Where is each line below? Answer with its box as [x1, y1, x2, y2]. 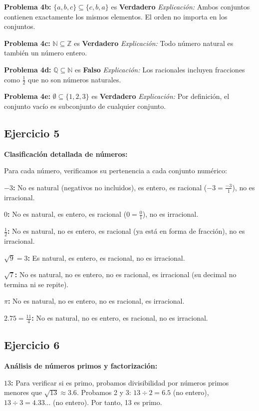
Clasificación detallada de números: [4, 148, 128, 159]
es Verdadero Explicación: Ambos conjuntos [111, 1, 250, 11]
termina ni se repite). [4, 279, 69, 289]
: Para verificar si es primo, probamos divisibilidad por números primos [11, 377, 229, 388]
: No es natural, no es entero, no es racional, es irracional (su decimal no [14, 269, 237, 280]
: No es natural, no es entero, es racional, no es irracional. [31, 313, 208, 323]
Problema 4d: [4, 64, 51, 74]
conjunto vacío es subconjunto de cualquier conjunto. [4, 100, 166, 111]
